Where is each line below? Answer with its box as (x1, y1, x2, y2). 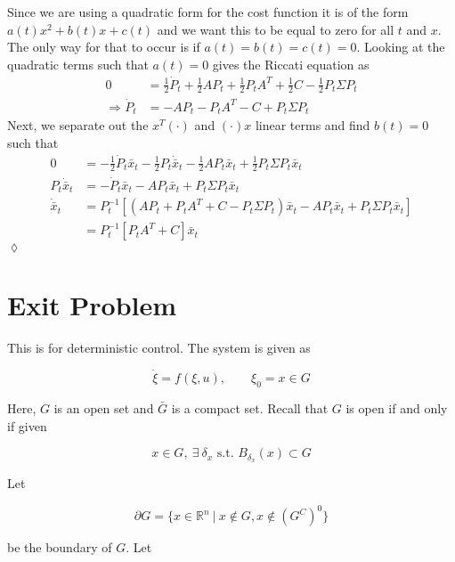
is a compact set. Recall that (171, 398, 329, 417)
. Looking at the (356, 37, 445, 56)
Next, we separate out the (7, 116, 149, 134)
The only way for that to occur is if (7, 37, 200, 56)
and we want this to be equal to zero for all (157, 20, 394, 38)
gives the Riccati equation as (212, 54, 370, 73)
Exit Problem (7, 287, 177, 323)
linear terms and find (255, 116, 370, 134)
